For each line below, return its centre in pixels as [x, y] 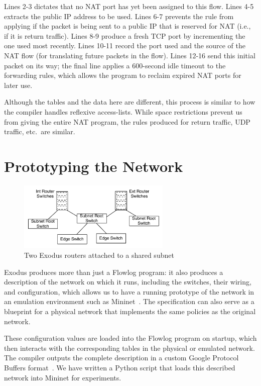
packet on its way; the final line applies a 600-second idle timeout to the [115, 65]
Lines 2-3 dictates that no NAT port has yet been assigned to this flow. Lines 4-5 [129, 6]
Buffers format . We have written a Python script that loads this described [120, 367]
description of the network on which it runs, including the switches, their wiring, [128, 282]
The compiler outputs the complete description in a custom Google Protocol [121, 358]
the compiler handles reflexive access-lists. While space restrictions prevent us [123, 111]
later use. [18, 85]
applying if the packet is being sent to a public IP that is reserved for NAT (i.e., [127, 26]
